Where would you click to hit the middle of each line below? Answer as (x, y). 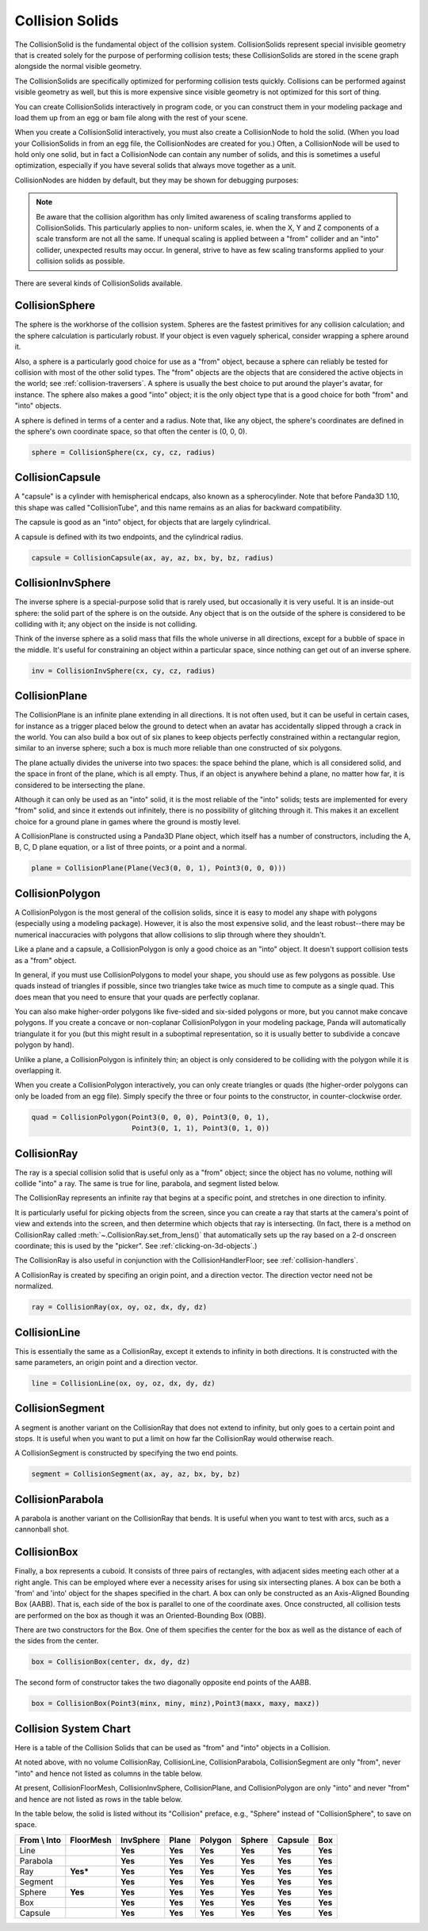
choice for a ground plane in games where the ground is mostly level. (128, 821)
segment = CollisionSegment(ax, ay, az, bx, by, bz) (136, 1474)
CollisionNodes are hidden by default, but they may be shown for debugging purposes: (157, 180)
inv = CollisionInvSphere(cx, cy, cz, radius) (123, 671)
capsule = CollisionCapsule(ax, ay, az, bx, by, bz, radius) (153, 558)
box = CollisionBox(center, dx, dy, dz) (111, 1662)
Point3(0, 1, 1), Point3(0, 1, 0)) (201, 1128)
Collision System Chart (73, 1728)
